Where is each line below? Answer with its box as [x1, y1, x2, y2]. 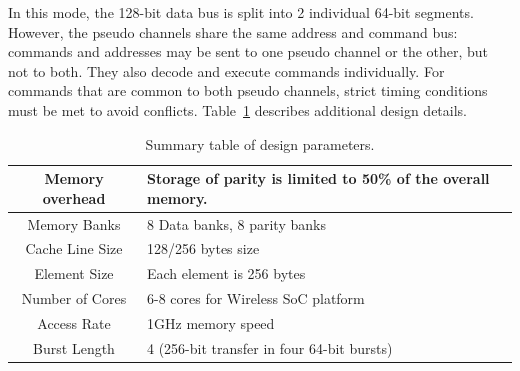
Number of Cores [21, 288, 127, 309]
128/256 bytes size [147, 238, 260, 259]
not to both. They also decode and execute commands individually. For [8, 60, 445, 81]
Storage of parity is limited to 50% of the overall [147, 168, 490, 189]
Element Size [34, 263, 114, 284]
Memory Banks [27, 213, 121, 234]
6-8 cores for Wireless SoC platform [147, 288, 365, 309]
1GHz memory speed [147, 312, 275, 333]
